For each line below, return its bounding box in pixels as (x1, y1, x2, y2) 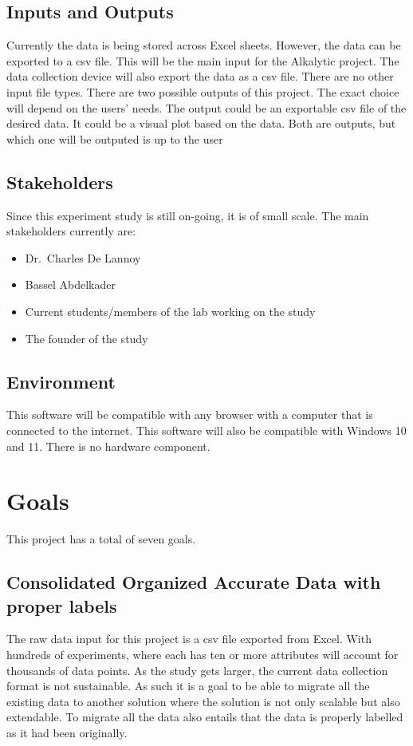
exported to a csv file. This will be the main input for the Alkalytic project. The (6, 52, 399, 69)
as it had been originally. (6, 724, 128, 740)
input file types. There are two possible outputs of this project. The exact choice (6, 83, 399, 100)
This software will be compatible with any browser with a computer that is (6, 406, 373, 423)
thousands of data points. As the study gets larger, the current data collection (6, 661, 388, 678)
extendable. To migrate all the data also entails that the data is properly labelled (6, 709, 403, 725)
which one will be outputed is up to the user (6, 130, 223, 147)
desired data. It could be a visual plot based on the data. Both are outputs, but (6, 115, 396, 132)
